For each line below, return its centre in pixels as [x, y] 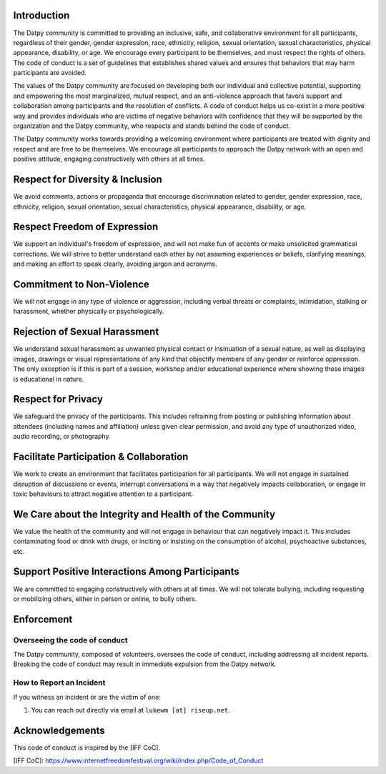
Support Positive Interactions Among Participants [126, 572]
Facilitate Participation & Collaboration [101, 457]
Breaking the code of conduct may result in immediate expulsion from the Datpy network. [145, 664]
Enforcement [43, 619]
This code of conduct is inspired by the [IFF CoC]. [87, 748]
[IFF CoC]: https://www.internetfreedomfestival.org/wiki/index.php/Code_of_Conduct [138, 760]
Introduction [41, 15]
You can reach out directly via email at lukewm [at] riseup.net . [130, 710]
